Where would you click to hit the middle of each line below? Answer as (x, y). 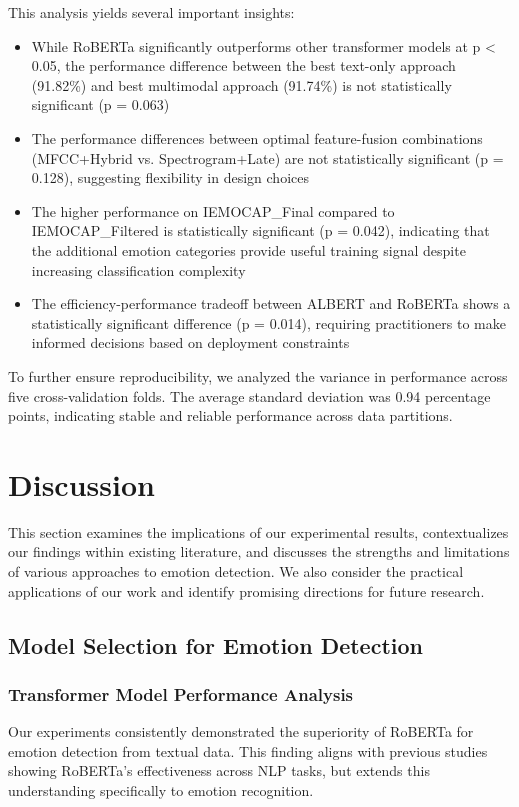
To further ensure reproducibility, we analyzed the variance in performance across (258, 375)
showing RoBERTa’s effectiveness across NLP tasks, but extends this (219, 770)
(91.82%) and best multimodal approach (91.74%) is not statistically (241, 84)
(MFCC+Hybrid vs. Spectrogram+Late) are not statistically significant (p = (267, 157)
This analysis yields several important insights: (151, 12)
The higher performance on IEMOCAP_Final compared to (213, 210)
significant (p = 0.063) (100, 104)
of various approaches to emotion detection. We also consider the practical (236, 571)
